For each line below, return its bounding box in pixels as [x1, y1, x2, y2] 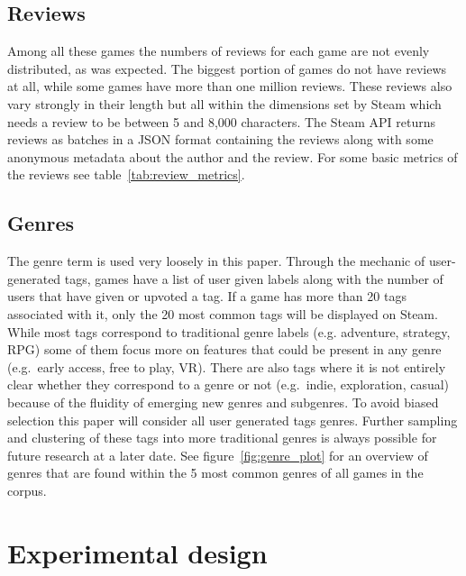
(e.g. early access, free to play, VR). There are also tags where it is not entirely [7, 357, 446, 376]
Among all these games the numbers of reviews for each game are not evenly [7, 41, 430, 60]
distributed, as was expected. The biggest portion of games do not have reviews [7, 59, 447, 78]
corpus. [7, 480, 47, 499]
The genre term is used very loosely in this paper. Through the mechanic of [7, 251, 425, 270]
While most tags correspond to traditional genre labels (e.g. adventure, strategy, [7, 322, 451, 341]
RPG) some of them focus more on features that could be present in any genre [7, 340, 442, 359]
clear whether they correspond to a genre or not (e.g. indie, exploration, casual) [7, 375, 450, 394]
